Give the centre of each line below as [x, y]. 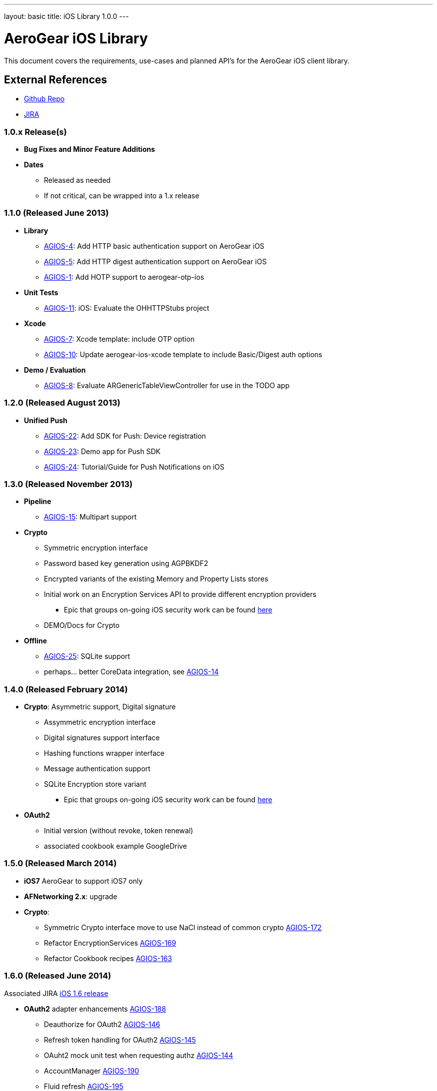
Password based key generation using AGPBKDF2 [126, 563]
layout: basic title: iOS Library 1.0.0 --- [67, 16]
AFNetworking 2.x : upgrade [71, 896]
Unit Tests [41, 292]
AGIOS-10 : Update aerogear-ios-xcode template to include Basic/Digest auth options [183, 354]
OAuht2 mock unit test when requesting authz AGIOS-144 [139, 1055]
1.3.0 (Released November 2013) [68, 484]
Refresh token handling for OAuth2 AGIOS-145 [120, 1040]
